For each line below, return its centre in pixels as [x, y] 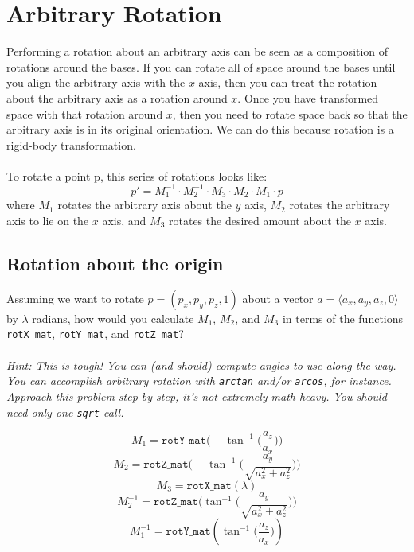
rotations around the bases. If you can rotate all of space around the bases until [201, 66]
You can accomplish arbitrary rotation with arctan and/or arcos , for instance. [199, 381]
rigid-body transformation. [71, 144]
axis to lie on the [48, 221]
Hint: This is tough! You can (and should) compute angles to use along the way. [201, 365]
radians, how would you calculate [113, 318]
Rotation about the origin [115, 263]
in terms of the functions [343, 318]
